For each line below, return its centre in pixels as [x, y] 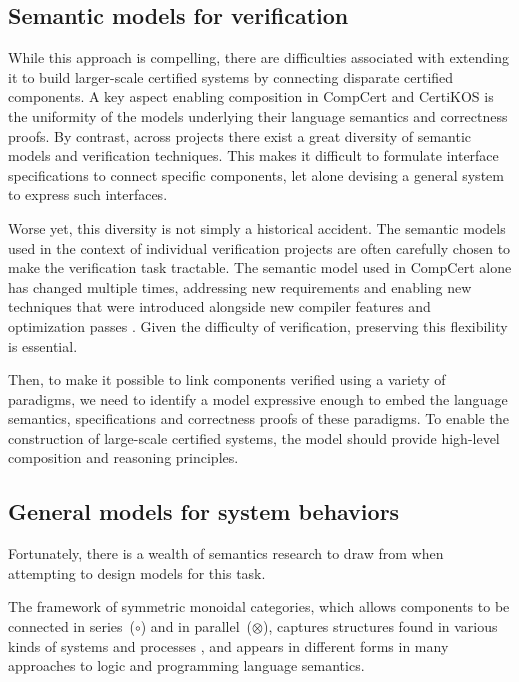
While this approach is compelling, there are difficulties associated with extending [259, 57]
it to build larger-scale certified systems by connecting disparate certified [231, 76]
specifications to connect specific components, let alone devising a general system [256, 174]
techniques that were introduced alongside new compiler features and [219, 306]
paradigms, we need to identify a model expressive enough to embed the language [258, 398]
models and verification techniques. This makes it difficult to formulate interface [253, 155]
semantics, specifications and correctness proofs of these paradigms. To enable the [258, 418]
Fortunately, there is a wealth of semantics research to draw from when [226, 553]
